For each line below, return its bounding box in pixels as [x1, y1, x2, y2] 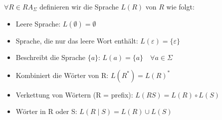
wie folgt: [166, 1, 195, 11]
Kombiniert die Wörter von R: [15, 69, 109, 80]
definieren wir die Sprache [39, 1, 119, 11]
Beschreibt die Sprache [15, 52, 85, 62]
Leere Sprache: [15, 18, 61, 28]
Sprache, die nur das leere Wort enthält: [15, 35, 138, 45]
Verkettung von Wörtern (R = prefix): [15, 89, 133, 99]
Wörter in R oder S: [15, 106, 77, 116]
